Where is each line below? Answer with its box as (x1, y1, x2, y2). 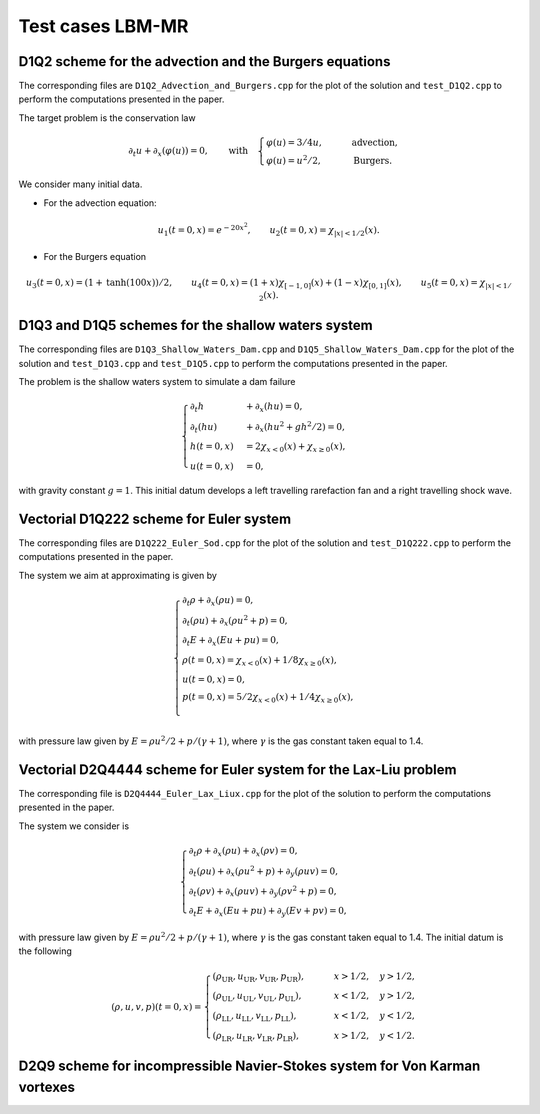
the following (18, 945, 72, 957)
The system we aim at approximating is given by (18, 569, 217, 581)
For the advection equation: (43, 196, 157, 209)
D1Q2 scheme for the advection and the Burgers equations (18, 53, 391, 70)
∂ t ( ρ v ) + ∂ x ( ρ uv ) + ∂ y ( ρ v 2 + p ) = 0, (188, 883, 337, 899)
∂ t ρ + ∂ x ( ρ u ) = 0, (181, 594, 254, 608)
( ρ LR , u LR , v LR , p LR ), (212, 1030, 300, 1044)
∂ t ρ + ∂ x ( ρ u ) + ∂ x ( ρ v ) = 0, (188, 845, 298, 859)
